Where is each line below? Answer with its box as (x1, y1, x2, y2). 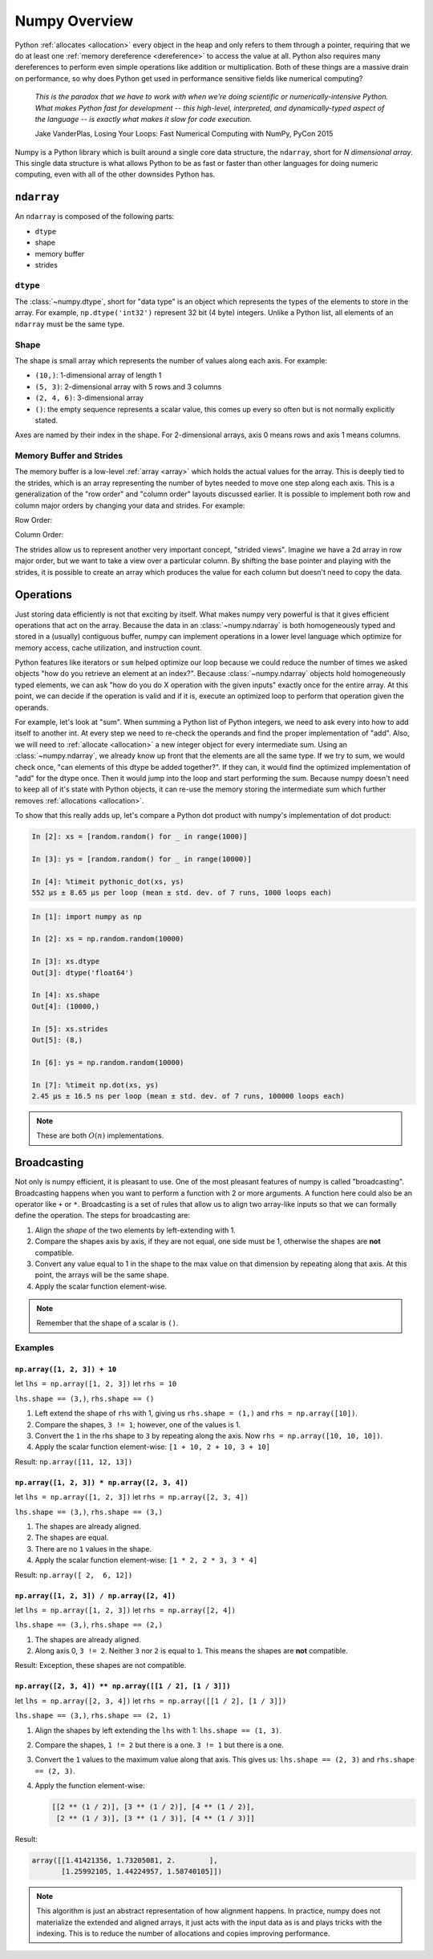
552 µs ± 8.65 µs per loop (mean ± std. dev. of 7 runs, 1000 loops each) (31, 888, 333, 897)
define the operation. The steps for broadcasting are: (14, 1211, 191, 1220)
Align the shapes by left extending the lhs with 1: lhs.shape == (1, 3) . (34, 1725, 282, 1735)
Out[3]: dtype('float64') (31, 968, 134, 977)
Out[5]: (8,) (31, 1035, 83, 1044)
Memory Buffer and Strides (14, 450, 123, 461)
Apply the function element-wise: (34, 1781, 145, 1791)
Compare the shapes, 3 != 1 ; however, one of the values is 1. (34, 1419, 241, 1429)
